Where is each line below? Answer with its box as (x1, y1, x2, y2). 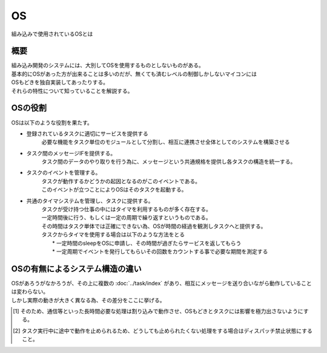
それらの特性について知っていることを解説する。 (11, 87, 133, 94)
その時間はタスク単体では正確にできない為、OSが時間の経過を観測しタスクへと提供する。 (41, 222, 266, 230)
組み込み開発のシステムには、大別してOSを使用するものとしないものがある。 (11, 62, 204, 69)
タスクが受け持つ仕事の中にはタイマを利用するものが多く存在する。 (41, 206, 211, 213)
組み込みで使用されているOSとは (11, 30, 93, 37)
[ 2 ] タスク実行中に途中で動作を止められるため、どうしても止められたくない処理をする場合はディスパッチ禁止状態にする (13, 327, 313, 334)
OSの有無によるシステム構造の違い (11, 264, 142, 274)
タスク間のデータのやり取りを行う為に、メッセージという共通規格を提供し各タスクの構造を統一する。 (41, 158, 296, 166)
